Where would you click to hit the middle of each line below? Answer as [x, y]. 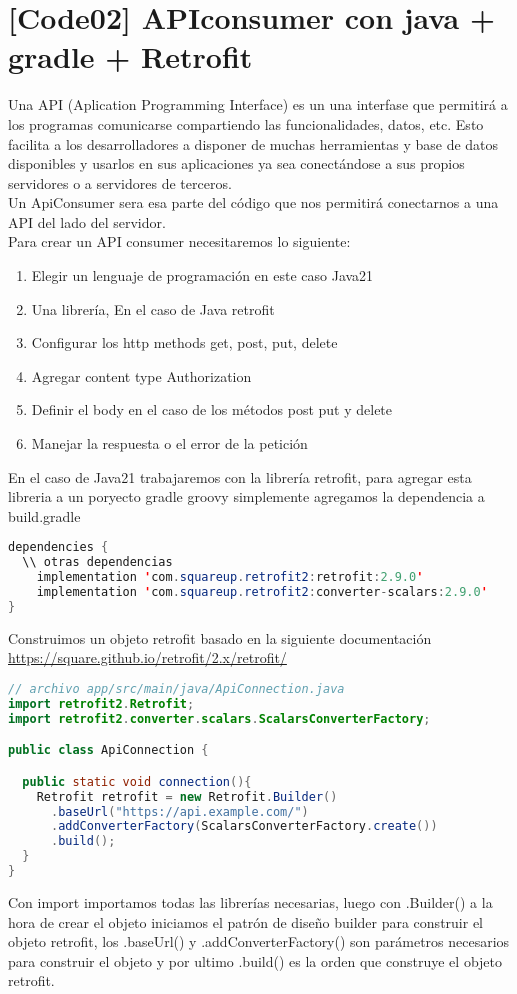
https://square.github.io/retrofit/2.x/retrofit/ [147, 657]
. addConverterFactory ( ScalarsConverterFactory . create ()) [244, 826]
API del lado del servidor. [87, 221]
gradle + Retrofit [130, 56]
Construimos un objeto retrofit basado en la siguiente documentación [220, 637]
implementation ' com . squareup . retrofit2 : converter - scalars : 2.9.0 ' [262, 592]
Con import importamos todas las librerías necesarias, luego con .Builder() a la [250, 901]
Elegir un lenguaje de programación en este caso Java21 [202, 275]
